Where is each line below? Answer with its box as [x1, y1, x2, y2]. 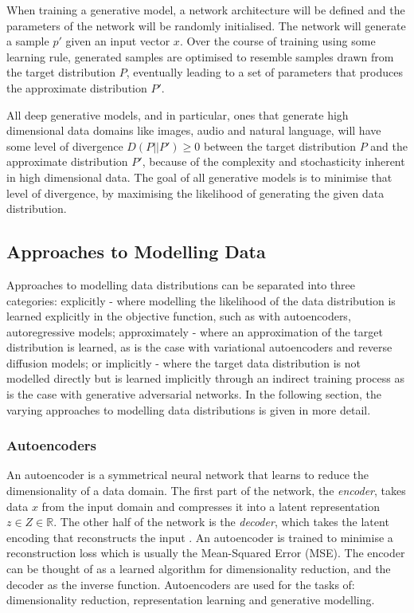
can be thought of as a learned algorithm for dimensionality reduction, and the [6, 560, 391, 577]
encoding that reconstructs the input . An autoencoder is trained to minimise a [6, 529, 393, 545]
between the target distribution [203, 137, 356, 154]
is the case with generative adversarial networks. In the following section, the [6, 386, 382, 403]
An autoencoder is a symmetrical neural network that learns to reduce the [6, 466, 369, 483]
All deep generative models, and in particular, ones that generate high [6, 106, 349, 123]
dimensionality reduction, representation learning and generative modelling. [6, 591, 375, 608]
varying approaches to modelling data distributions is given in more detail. [6, 401, 371, 418]
